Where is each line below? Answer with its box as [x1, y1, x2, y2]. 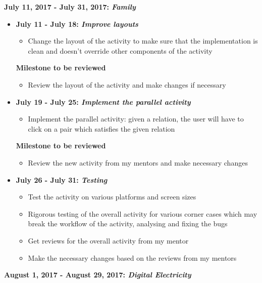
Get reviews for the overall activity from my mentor [28, 235, 189, 246]
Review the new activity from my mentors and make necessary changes [28, 157, 248, 168]
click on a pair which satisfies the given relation [28, 123, 175, 134]
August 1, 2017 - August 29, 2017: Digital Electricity [4, 269, 191, 280]
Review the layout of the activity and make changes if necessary [28, 79, 226, 90]
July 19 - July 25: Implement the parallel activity [16, 96, 191, 107]
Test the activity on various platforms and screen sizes [28, 191, 196, 202]
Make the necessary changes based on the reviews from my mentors [28, 252, 237, 263]
